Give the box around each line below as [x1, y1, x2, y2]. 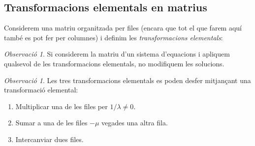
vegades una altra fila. [101, 117, 168, 128]
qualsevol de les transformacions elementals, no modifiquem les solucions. [4, 58, 224, 68]
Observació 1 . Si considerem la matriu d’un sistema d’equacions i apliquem [4, 49, 230, 59]
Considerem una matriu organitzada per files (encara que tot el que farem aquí [4, 23, 242, 33]
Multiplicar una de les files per [15, 101, 108, 111]
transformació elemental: [4, 85, 78, 95]
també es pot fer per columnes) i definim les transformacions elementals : [4, 32, 223, 42]
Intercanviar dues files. [15, 134, 84, 144]
